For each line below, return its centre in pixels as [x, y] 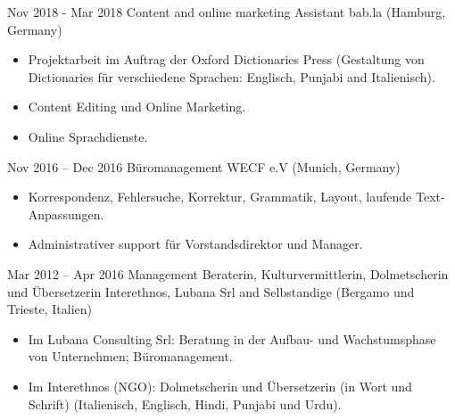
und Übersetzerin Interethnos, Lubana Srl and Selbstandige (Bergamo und [211, 291]
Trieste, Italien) [50, 309]
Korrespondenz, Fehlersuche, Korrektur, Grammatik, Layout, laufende [220, 197]
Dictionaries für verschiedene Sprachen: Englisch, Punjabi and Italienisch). [232, 76]
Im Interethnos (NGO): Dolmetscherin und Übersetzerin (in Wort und [220, 386]
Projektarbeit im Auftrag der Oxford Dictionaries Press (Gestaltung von [226, 59]
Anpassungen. [66, 214]
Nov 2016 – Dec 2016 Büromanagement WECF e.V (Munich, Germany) [204, 166]
